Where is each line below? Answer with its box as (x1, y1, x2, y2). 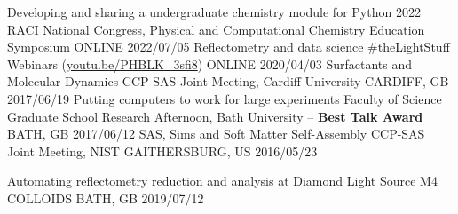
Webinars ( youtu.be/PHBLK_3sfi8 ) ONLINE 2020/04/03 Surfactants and (7, 54, 413, 73)
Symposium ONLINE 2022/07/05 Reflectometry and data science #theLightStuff (7, 37, 450, 56)
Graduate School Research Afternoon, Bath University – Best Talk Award (7, 107, 423, 125)
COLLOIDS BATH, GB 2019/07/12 (7, 188, 204, 207)
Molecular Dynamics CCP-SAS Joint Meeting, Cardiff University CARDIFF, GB (7, 72, 449, 91)
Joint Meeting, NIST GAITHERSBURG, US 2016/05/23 (7, 141, 318, 160)
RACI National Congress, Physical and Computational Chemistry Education (7, 20, 425, 38)
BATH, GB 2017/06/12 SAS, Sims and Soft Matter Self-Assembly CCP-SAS (7, 124, 425, 143)
